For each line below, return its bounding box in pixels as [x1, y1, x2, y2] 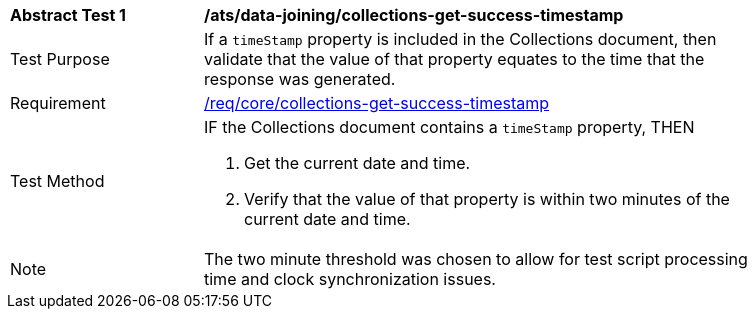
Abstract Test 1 [10, 5, 126, 25]
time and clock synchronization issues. [204, 269, 496, 289]
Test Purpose [10, 49, 110, 69]
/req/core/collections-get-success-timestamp [204, 93, 550, 113]
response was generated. [204, 69, 396, 89]
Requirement [10, 93, 106, 113]
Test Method [10, 171, 105, 191]
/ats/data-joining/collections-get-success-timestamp [204, 5, 624, 25]
